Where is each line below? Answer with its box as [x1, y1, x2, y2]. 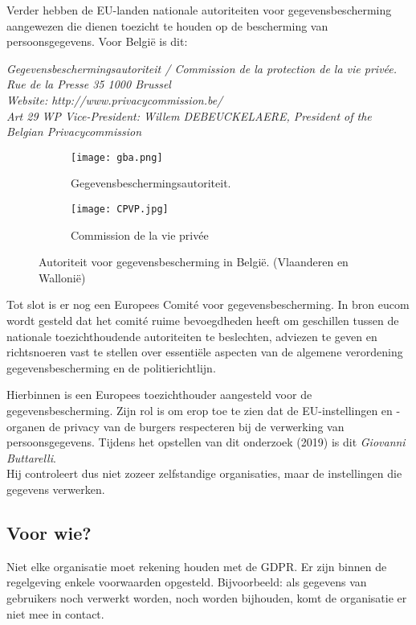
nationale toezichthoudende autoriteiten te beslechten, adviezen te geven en [6, 327, 377, 344]
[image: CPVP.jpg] [71, 204, 169, 215]
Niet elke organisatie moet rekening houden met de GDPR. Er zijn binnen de [6, 557, 387, 574]
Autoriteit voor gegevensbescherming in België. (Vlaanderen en [39, 253, 349, 270]
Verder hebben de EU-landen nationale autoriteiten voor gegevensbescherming [6, 2, 392, 18]
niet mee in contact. [6, 605, 104, 622]
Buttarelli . [6, 449, 56, 466]
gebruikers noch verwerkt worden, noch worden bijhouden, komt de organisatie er [6, 589, 407, 606]
